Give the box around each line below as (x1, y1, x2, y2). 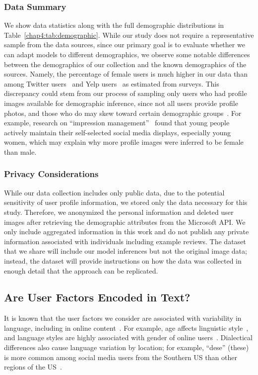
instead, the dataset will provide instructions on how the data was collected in (4, 255, 242, 266)
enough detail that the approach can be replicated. (4, 265, 158, 276)
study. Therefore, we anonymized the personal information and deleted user (4, 206, 234, 217)
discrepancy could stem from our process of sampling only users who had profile (4, 88, 247, 98)
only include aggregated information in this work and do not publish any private (4, 226, 249, 237)
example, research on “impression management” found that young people (4, 117, 230, 128)
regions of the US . (4, 362, 62, 372)
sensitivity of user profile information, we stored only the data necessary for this (4, 197, 248, 207)
